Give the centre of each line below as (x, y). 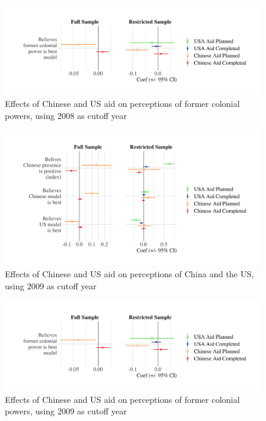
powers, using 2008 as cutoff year (66, 115)
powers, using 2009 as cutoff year (66, 411)
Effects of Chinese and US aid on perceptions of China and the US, (129, 274)
